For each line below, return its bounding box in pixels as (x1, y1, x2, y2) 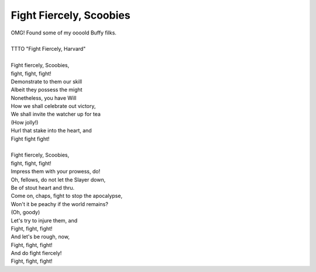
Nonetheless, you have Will (11, 94, 77, 102)
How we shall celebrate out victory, (11, 103, 96, 110)
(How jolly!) (11, 118, 39, 125)
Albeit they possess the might (11, 86, 83, 93)
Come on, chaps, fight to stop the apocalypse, (11, 193, 123, 200)
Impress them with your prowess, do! (11, 168, 101, 175)
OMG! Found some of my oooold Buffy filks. (11, 29, 117, 36)
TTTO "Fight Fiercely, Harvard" (11, 46, 86, 53)
